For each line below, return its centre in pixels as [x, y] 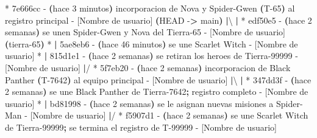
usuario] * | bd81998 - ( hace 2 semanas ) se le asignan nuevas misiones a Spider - [154, 103]
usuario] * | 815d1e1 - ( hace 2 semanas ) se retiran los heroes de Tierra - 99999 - [151, 56]
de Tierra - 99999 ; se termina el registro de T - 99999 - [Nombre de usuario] [141, 127]
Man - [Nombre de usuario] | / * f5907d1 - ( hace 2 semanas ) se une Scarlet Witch [157, 115]
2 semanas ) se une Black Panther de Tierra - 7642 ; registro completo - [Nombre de [157, 91]
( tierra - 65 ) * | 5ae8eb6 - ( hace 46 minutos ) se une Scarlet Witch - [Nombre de [151, 43]
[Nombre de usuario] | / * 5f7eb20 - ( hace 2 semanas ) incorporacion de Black [148, 67]
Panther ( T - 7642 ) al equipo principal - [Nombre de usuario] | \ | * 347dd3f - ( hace [158, 79]
